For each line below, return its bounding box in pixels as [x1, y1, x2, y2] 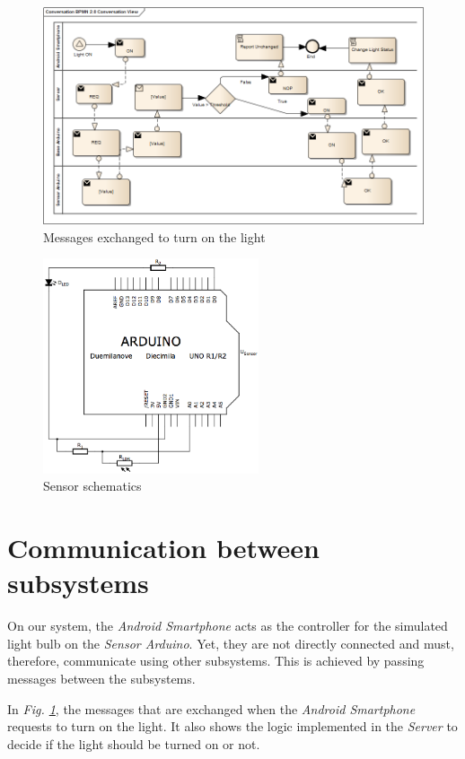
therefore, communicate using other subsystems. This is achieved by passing [7, 651, 425, 670]
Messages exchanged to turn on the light [43, 227, 266, 246]
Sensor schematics [43, 476, 142, 495]
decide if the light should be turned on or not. [7, 734, 260, 753]
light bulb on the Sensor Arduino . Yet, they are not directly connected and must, [7, 633, 454, 652]
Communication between [7, 529, 320, 566]
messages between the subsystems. [7, 669, 196, 688]
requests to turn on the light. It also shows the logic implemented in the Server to [7, 717, 458, 736]
